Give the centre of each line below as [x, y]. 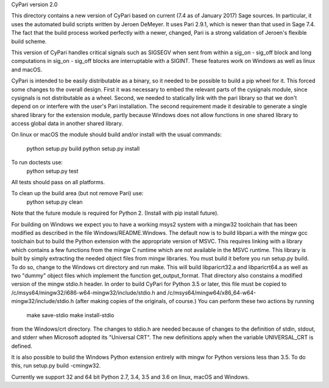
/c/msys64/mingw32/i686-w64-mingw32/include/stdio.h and [89, 292]
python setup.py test [52, 171]
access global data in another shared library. [67, 124]
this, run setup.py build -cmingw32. [56, 365]
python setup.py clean [55, 202]
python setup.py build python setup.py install [83, 148]
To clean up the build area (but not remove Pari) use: [77, 193]
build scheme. [29, 41]
